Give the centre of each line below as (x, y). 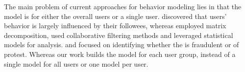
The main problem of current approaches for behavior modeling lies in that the (123, 6)
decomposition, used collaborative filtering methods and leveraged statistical (119, 35)
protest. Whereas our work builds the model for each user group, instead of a (120, 54)
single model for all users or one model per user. (76, 63)
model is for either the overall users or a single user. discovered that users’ (115, 16)
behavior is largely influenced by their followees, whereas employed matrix (115, 26)
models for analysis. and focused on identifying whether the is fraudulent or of (122, 45)
